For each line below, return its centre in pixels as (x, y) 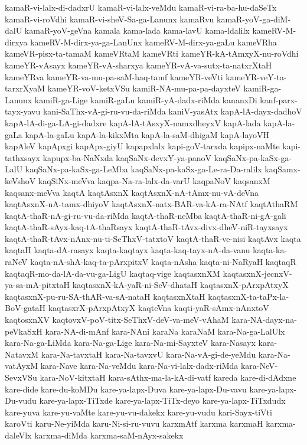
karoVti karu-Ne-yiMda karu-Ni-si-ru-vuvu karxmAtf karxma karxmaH (134, 423)
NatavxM (22, 354)
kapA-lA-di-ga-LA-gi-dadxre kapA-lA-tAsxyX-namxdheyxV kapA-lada (133, 122)
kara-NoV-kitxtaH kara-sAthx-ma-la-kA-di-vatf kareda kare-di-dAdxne (168, 377)
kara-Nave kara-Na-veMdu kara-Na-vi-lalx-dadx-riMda (139, 366)
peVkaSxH (24, 331)
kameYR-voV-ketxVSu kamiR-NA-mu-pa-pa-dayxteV (144, 88)
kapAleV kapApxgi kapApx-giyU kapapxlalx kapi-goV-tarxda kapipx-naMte (142, 146)
